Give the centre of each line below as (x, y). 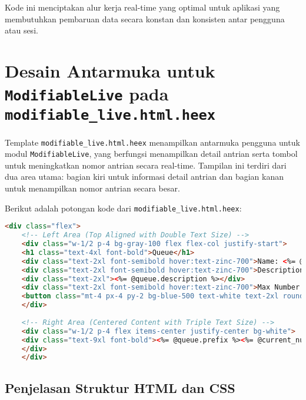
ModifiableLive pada (87, 94)
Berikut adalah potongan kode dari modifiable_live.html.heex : (123, 208)
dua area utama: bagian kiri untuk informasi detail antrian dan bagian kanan (144, 177)
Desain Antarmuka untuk (110, 70)
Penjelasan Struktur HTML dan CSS (120, 387)
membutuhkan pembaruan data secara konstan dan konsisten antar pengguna (145, 19)
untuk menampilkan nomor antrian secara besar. (92, 188)
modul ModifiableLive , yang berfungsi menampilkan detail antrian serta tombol (151, 154)
